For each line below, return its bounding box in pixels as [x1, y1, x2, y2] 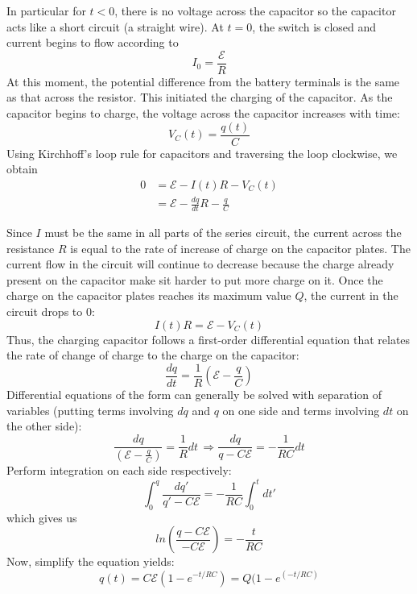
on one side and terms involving [222, 401, 380, 418]
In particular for [6, 2, 86, 19]
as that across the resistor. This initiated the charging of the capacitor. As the [6, 89, 393, 106]
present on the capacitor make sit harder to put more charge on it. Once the [6, 271, 383, 288]
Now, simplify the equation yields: [6, 553, 175, 570]
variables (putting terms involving [6, 401, 174, 418]
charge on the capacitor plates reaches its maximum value [6, 287, 291, 304]
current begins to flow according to [6, 34, 179, 51]
